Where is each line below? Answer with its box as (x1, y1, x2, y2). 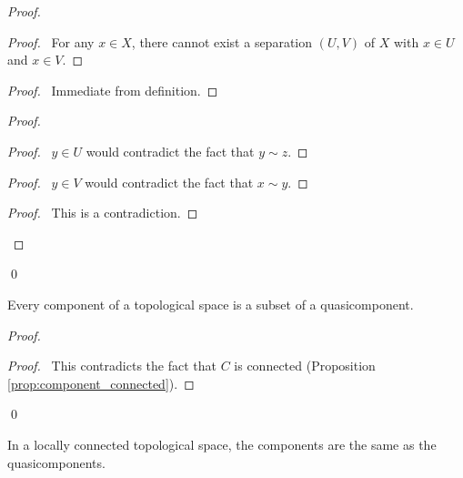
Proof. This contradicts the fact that (7, 356, 216, 375)
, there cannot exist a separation (131, 32, 313, 51)
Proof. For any (7, 32, 95, 51)
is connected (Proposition (234, 356, 376, 375)
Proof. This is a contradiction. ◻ (7, 203, 198, 222)
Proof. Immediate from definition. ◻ (7, 80, 218, 99)
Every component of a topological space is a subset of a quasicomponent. (7, 294, 414, 313)
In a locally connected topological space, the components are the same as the (7, 434, 437, 453)
